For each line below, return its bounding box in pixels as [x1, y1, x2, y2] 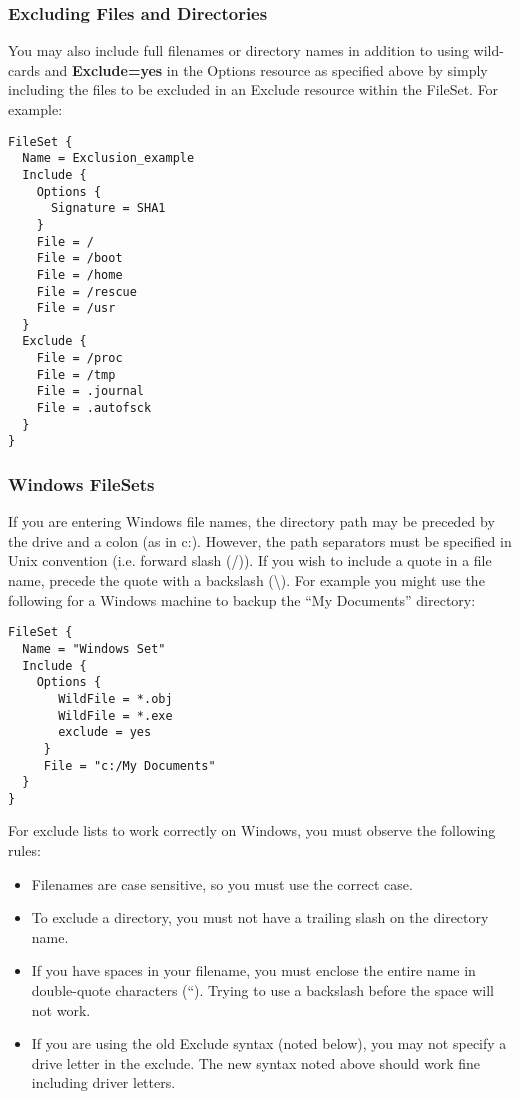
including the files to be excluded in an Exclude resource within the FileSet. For [8, 79, 499, 100]
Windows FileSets [8, 471, 155, 496]
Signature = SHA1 [50, 201, 166, 216]
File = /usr [36, 301, 116, 316]
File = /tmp [36, 367, 116, 382]
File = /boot [36, 251, 123, 266]
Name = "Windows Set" [22, 641, 166, 656]
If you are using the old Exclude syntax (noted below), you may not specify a [31, 1033, 507, 1054]
